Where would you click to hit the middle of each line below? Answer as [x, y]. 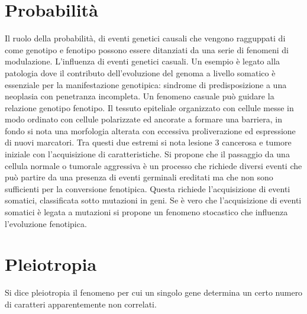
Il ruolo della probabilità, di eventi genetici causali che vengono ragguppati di [145, 38]
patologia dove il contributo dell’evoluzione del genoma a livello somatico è [140, 72]
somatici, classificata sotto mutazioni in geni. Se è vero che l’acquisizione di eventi [153, 200]
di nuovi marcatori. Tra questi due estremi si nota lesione [109, 142]
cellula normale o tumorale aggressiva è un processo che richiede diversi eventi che [153, 165]
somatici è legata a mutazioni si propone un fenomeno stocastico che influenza [146, 212]
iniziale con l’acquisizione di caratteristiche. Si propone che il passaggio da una [147, 154]
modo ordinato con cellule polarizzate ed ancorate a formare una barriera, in [143, 119]
